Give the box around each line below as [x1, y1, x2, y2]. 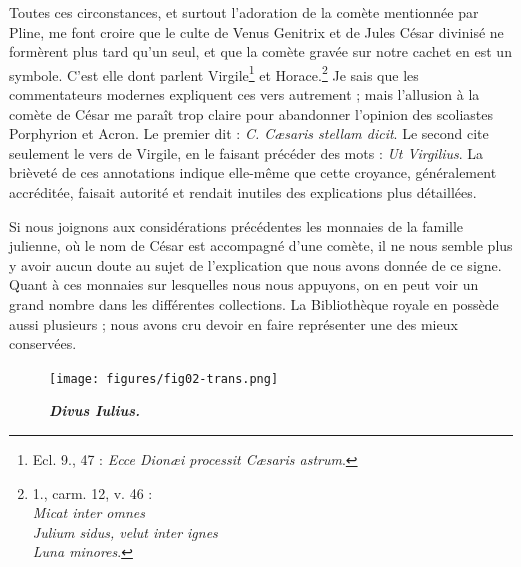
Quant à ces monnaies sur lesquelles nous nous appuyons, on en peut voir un [9, 274, 479, 295]
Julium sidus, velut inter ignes [32, 521, 218, 542]
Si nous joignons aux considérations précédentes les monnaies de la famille [9, 215, 464, 236]
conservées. [9, 333, 77, 354]
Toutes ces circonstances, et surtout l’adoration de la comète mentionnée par [9, 2, 479, 22]
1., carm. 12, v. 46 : [32, 482, 153, 503]
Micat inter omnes [32, 502, 146, 523]
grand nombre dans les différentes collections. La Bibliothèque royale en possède [9, 293, 499, 314]
